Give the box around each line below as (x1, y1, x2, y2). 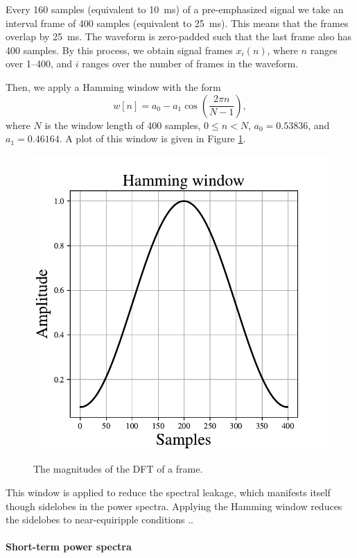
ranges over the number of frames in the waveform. (82, 56, 299, 71)
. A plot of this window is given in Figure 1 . (59, 131, 246, 146)
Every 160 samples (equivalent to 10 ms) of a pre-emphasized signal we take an (6, 2, 344, 16)
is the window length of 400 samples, (44, 117, 201, 132)
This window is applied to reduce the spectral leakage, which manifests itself (6, 484, 331, 499)
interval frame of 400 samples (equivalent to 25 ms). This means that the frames (6, 15, 349, 30)
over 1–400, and (6, 56, 73, 71)
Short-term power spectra (6, 539, 132, 554)
